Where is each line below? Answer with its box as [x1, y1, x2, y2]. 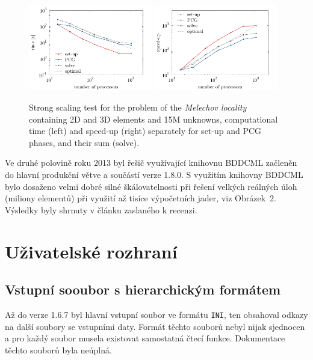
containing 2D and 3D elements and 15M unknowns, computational [29, 112, 278, 125]
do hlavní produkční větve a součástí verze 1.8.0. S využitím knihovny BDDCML [5, 168, 303, 181]
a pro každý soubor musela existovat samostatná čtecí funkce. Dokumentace [5, 332, 285, 344]
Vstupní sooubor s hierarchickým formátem [5, 280, 281, 299]
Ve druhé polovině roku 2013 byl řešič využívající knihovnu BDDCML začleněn [5, 156, 297, 169]
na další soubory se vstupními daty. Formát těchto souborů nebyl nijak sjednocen [5, 320, 305, 332]
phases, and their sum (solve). [29, 136, 140, 148]
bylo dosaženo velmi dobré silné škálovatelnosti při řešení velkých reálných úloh [5, 180, 297, 192]
